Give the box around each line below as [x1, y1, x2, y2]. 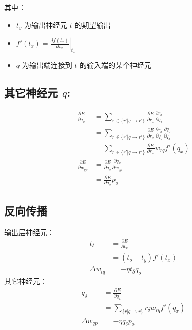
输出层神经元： [4, 226, 54, 237]
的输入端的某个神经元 [80, 60, 152, 70]
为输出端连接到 [22, 60, 72, 70]
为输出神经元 [24, 19, 68, 30]
